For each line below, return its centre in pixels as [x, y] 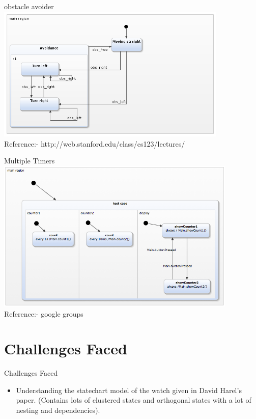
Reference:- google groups [44, 313]
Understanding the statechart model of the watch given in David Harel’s [129, 390]
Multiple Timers [30, 161]
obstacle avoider [29, 6]
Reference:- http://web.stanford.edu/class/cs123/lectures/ [95, 143]
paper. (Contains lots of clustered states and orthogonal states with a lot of [134, 400]
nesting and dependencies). [58, 410]
